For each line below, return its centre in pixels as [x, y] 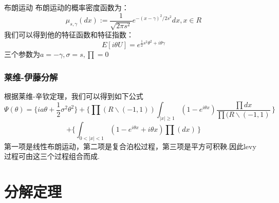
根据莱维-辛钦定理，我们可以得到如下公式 [74, 96]
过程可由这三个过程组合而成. [52, 156]
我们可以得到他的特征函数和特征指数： [69, 35]
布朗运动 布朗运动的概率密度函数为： [67, 7]
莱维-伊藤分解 [31, 77]
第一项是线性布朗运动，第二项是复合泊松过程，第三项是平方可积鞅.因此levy [130, 146]
